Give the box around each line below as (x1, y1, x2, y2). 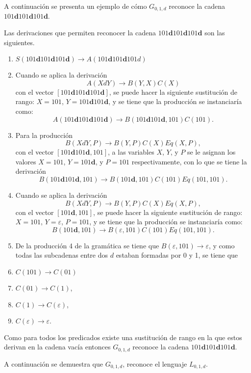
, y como (208, 240, 235, 250)
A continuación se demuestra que (4, 358, 103, 369)
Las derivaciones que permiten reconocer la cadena (4, 27, 156, 38)
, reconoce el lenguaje (123, 358, 187, 369)
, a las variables (108, 147, 154, 157)
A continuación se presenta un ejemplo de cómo (4, 1, 147, 11)
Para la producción (15, 130, 73, 140)
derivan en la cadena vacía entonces (4, 342, 111, 352)
